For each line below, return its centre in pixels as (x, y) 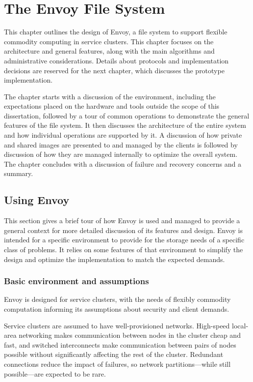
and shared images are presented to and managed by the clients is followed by (121, 144)
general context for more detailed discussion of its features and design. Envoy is (123, 230)
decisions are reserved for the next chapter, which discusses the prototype (114, 70)
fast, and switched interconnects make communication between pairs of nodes (120, 344)
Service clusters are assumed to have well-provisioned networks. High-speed (117, 325)
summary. (19, 173)
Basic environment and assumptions (76, 281)
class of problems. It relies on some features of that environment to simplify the (124, 250)
